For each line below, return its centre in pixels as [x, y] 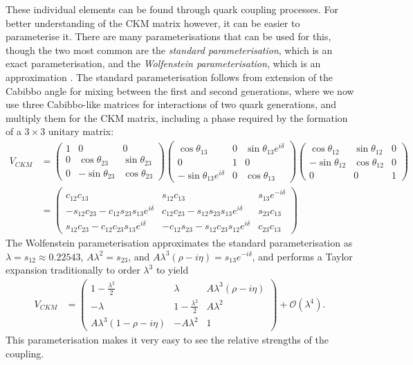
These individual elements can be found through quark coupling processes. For [172, 9]
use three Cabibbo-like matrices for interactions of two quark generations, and [171, 104]
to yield [172, 270]
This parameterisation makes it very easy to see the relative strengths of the [167, 340]
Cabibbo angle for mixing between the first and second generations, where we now [180, 90]
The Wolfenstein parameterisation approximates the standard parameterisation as [179, 242]
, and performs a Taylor [302, 256]
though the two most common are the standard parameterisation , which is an [169, 50]
